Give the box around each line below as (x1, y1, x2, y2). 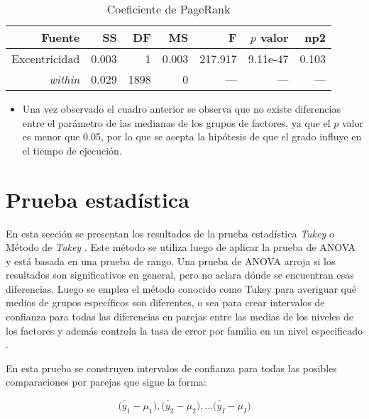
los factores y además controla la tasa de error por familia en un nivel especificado (6, 323, 363, 337)
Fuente (41, 29, 80, 45)
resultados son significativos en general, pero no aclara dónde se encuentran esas (6, 267, 354, 282)
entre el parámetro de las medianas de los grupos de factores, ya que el (22, 115, 331, 130)
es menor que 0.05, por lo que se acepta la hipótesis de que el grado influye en (22, 129, 362, 144)
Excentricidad (11, 50, 80, 67)
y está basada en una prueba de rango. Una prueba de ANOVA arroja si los (6, 253, 336, 268)
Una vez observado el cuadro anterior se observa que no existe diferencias (22, 101, 341, 116)
